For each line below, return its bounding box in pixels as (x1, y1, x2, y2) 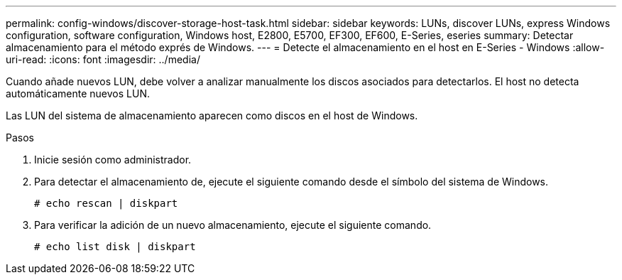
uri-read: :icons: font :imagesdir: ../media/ (6, 53, 200, 65)
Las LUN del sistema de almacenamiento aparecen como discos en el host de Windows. (6, 109, 418, 122)
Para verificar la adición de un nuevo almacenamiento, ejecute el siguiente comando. (34, 219, 432, 231)
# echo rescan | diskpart (34, 198, 178, 209)
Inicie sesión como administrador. (34, 154, 192, 166)
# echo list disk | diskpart (34, 241, 196, 252)
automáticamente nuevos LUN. (6, 87, 150, 99)
